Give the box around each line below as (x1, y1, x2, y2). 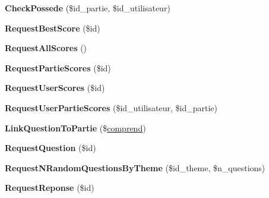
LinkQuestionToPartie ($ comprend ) (5, 121, 146, 134)
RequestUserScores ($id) (5, 81, 105, 94)
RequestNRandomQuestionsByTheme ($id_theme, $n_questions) (5, 161, 265, 174)
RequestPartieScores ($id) (5, 61, 111, 74)
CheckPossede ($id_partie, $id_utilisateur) (5, 2, 170, 14)
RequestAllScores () (5, 42, 87, 54)
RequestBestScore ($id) (5, 21, 100, 34)
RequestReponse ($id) (5, 181, 94, 194)
